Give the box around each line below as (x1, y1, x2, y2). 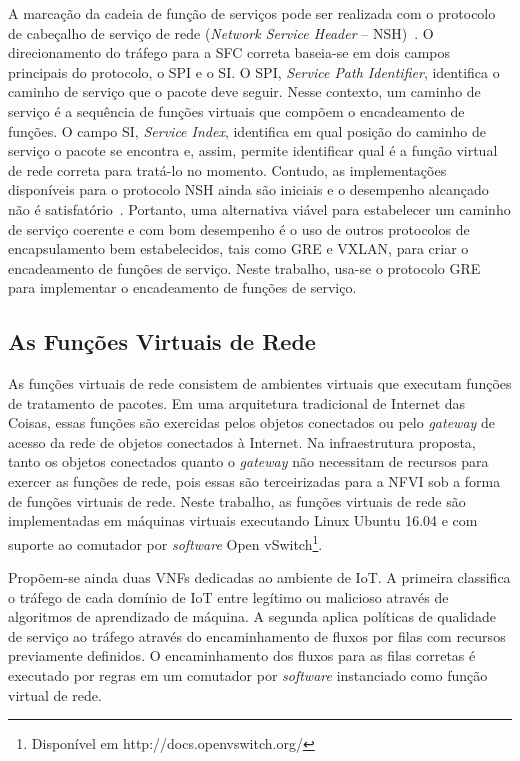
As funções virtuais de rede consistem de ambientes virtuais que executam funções (8, 373, 512, 394)
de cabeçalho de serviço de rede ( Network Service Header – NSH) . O (8, 22, 434, 43)
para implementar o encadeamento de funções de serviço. (8, 277, 357, 298)
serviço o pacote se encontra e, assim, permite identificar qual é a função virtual (8, 140, 498, 161)
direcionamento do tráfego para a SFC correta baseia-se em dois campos (8, 42, 451, 63)
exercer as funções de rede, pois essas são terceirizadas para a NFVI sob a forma (8, 471, 501, 492)
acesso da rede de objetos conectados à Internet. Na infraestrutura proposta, (8, 431, 476, 452)
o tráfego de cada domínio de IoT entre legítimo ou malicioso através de (8, 586, 449, 607)
